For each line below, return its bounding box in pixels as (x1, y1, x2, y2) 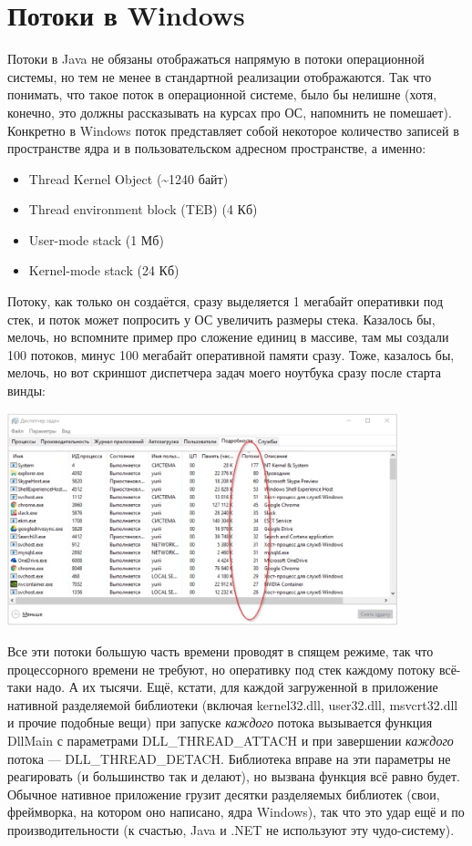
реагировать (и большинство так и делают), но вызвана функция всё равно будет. (7, 767, 460, 786)
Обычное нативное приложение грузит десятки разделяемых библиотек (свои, (7, 784, 440, 803)
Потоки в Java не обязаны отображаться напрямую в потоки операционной (7, 49, 425, 68)
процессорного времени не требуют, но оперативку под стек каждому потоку (7, 659, 436, 678)
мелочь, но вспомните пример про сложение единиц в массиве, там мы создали (7, 327, 449, 346)
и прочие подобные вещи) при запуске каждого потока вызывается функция (7, 713, 433, 732)
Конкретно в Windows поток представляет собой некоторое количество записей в (7, 120, 459, 139)
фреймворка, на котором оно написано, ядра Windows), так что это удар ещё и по (7, 802, 465, 821)
